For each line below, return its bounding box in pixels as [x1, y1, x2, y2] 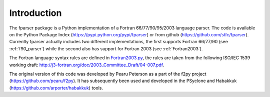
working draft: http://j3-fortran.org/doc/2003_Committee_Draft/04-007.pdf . [9, 62, 164, 68]
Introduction [9, 7, 62, 18]
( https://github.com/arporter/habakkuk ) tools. [9, 85, 103, 91]
